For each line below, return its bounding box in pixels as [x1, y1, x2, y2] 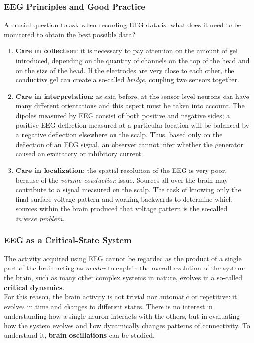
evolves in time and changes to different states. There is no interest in [4, 301, 213, 311]
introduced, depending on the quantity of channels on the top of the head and [15, 55, 250, 65]
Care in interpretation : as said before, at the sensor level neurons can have [15, 91, 249, 101]
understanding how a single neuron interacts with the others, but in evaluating [4, 311, 240, 321]
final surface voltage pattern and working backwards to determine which [15, 194, 232, 204]
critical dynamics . [4, 282, 65, 292]
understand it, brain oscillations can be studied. [4, 330, 155, 340]
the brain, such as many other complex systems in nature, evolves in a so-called [4, 272, 243, 282]
